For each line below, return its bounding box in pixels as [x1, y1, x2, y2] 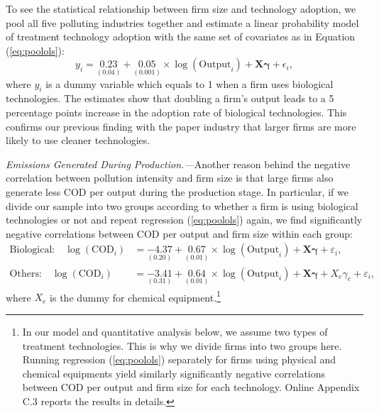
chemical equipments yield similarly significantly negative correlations [22, 365, 326, 380]
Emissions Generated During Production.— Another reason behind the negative [6, 156, 351, 171]
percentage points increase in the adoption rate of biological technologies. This [6, 104, 347, 119]
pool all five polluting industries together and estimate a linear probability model [6, 15, 359, 30]
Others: [9, 268, 42, 279]
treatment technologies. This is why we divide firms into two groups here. [22, 338, 342, 353]
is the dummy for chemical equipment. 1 [50, 287, 221, 304]
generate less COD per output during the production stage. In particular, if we [6, 184, 348, 199]
